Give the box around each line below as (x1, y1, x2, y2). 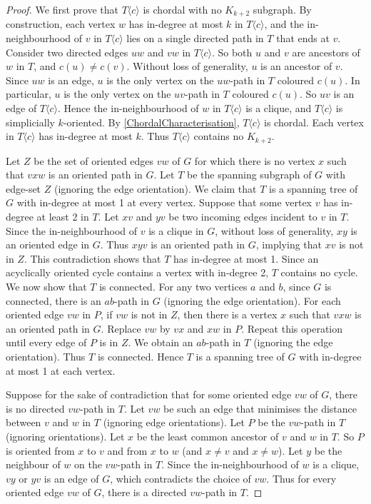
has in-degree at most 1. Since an (173, 251, 319, 266)
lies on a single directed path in (126, 31, 264, 46)
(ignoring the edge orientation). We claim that (54, 181, 257, 196)
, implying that (255, 237, 322, 252)
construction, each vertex (6, 16, 116, 31)
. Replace (101, 321, 141, 336)
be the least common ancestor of (136, 428, 279, 443)
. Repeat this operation (241, 321, 343, 336)
